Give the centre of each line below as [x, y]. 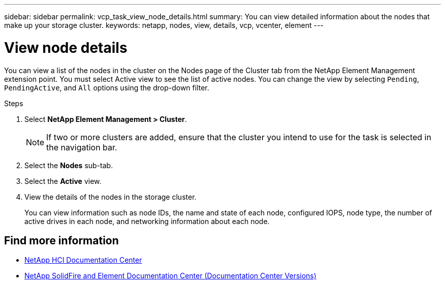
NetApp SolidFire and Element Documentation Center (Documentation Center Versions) [170, 276]
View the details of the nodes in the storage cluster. [110, 197]
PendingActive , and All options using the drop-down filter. [107, 87]
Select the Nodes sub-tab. [69, 165]
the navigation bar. [82, 147]
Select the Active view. [63, 181]
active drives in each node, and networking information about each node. [147, 221]
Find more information [61, 240]
